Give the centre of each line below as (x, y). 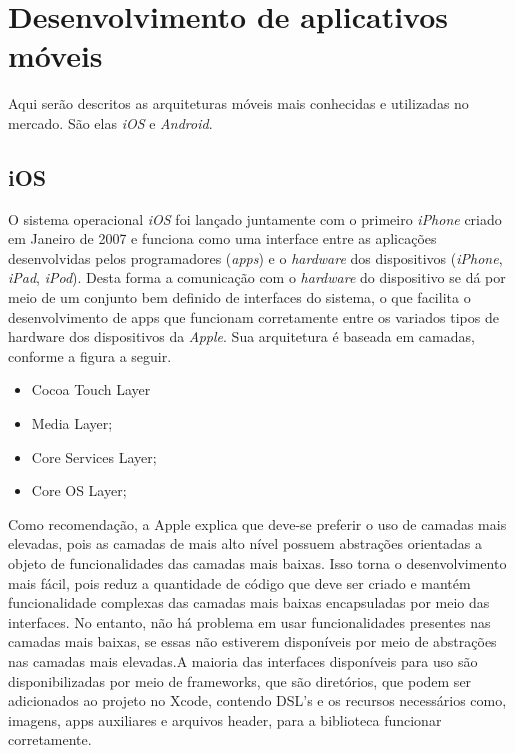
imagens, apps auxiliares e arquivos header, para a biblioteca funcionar (225, 719)
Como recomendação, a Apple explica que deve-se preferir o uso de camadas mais (257, 523)
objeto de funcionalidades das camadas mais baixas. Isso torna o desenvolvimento (257, 563)
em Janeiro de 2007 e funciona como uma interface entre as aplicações (222, 238)
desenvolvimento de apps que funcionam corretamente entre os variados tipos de (253, 316)
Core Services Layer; (94, 456)
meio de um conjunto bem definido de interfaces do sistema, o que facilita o (239, 297)
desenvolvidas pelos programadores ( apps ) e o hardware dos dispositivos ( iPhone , (255, 257)
